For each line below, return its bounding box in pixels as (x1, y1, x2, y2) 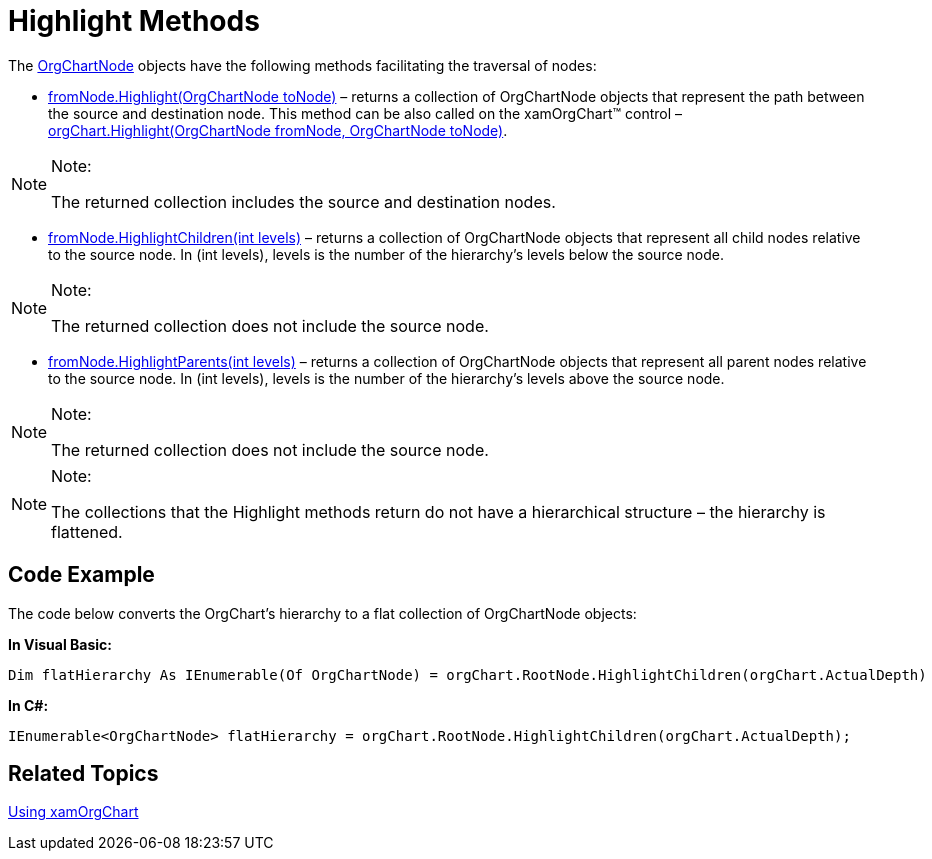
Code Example (8, 562, 155, 588)
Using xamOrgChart (8, 803, 139, 821)
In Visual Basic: (8, 635, 112, 653)
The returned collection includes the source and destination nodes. (51, 191, 556, 212)
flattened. (51, 521, 123, 542)
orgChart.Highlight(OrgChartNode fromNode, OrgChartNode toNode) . (48, 121, 508, 139)
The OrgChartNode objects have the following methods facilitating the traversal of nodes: (8, 56, 597, 74)
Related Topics (8, 761, 159, 787)
